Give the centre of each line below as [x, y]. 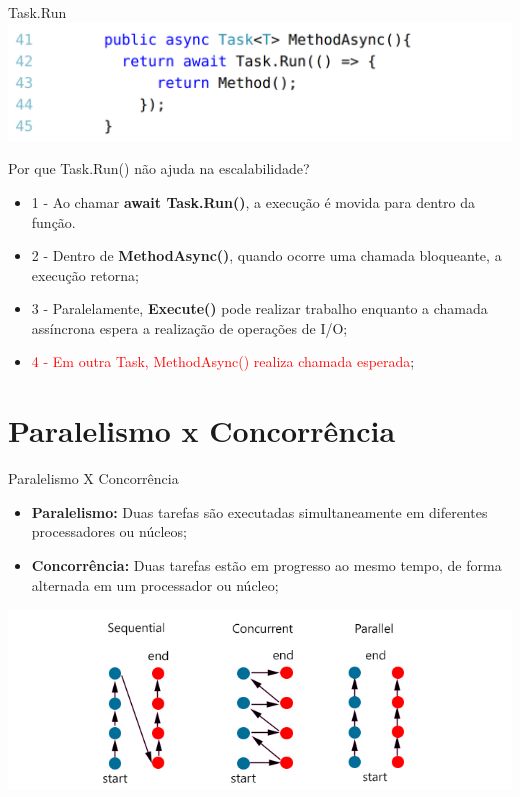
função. [53, 221]
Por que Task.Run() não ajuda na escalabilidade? [159, 168]
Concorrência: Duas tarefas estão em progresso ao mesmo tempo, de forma [266, 564]
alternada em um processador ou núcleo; [155, 584]
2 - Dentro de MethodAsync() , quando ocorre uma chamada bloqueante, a [266, 255]
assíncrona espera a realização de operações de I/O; [189, 327]
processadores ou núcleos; [109, 531]
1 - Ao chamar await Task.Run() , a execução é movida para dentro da [253, 201]
